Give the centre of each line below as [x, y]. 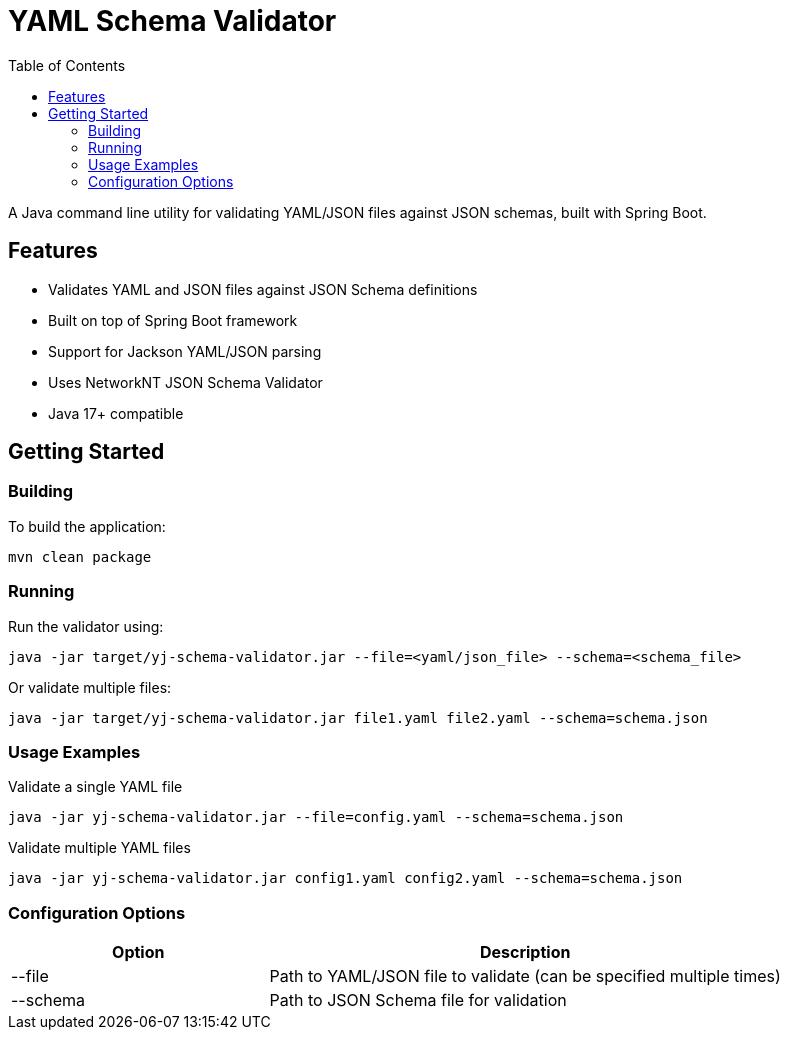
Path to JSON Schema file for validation [418, 1000]
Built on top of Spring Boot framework [173, 320]
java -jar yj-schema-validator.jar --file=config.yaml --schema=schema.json [316, 817]
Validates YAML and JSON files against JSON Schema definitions [263, 289]
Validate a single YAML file [95, 787]
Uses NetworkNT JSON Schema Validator [185, 382]
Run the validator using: [86, 626]
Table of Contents [67, 65]
